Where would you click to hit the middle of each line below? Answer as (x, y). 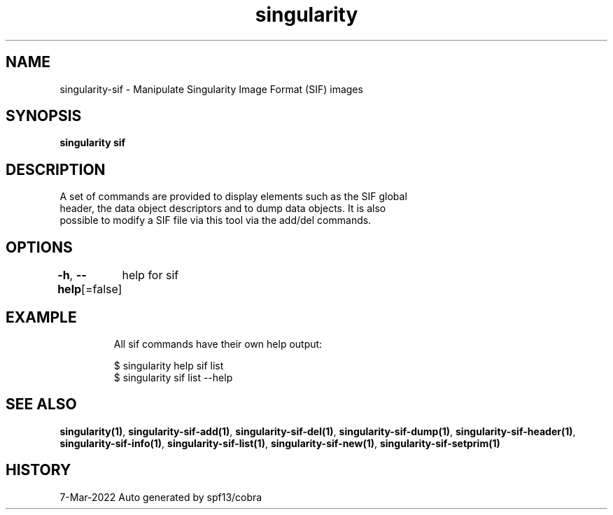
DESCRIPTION (56, 169)
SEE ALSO (41, 404)
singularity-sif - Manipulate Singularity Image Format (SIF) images (211, 89)
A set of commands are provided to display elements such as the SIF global (233, 197)
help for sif (150, 275)
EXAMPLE (41, 317)
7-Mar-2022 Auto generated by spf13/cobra (161, 497)
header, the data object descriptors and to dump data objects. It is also (223, 209)
